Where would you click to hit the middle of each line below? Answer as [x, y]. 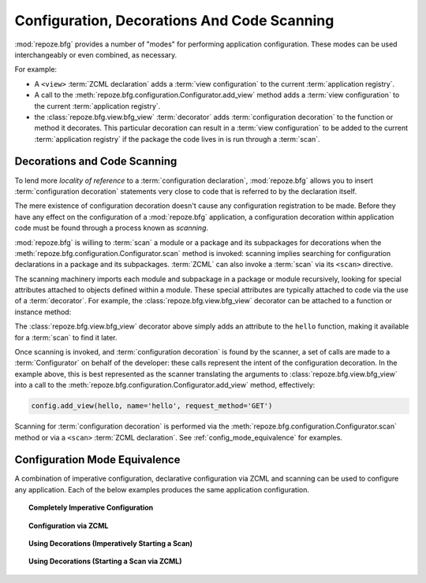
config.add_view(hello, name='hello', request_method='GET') [152, 406]
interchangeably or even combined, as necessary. [96, 54]
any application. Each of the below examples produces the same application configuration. [162, 489]
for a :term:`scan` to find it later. [66, 337]
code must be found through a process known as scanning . [112, 228]
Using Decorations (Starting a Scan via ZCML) [105, 561]
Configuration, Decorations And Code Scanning [174, 20]
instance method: [43, 312]
